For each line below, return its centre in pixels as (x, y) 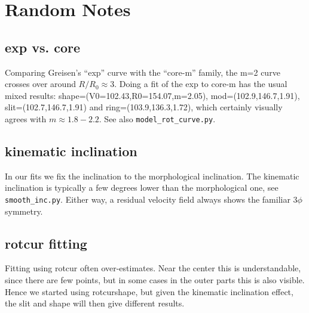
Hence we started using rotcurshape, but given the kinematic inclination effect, (149, 291)
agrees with (26, 118)
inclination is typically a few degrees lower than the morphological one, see (142, 188)
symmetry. (24, 211)
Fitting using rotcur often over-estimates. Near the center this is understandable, (153, 268)
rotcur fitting (46, 243)
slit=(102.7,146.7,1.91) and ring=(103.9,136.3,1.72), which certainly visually (144, 107)
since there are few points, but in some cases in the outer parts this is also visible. (155, 280)
